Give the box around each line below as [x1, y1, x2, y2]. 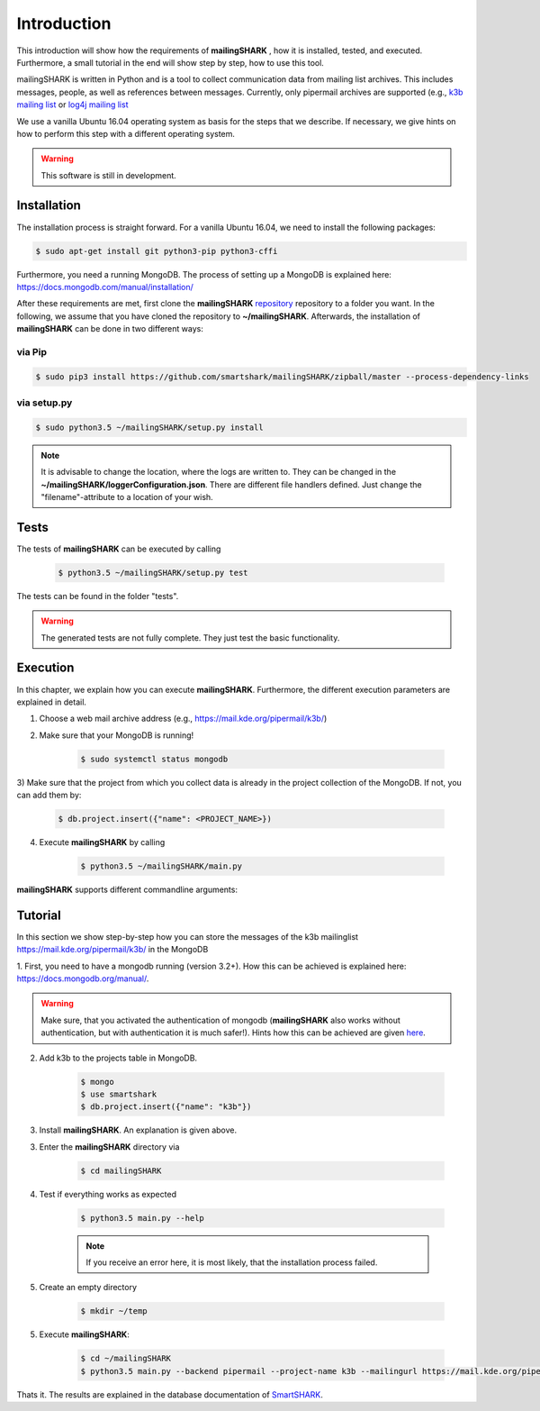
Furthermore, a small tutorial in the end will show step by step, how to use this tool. [16, 57, 324, 68]
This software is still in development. [40, 169, 177, 180]
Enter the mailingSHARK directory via [39, 1141, 180, 1152]
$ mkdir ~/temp [80, 1306, 148, 1316]
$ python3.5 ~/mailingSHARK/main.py [80, 861, 243, 871]
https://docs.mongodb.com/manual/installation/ [16, 281, 193, 292]
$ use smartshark [80, 1089, 157, 1099]
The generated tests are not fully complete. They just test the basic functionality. [40, 632, 340, 643]
